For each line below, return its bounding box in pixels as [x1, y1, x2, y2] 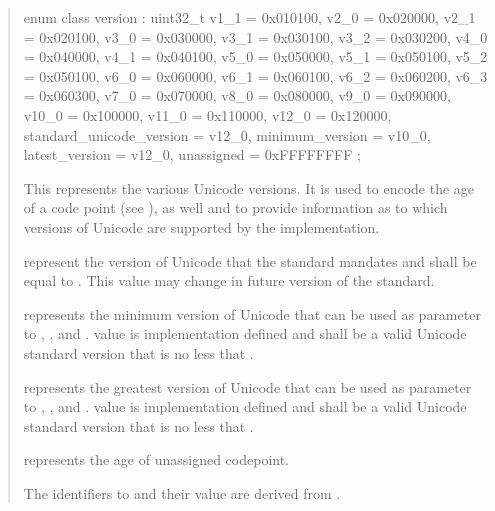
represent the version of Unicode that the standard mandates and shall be [23, 250, 477, 271]
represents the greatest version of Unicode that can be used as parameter [23, 376, 472, 397]
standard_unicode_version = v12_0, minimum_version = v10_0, [23, 124, 431, 145]
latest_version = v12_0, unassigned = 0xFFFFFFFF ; [23, 144, 361, 165]
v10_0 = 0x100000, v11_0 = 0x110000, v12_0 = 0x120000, [23, 104, 392, 125]
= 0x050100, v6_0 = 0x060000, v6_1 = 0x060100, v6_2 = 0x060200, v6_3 [23, 65, 488, 86]
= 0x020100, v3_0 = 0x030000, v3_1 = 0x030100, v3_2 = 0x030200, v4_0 [23, 26, 488, 47]
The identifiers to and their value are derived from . [23, 482, 341, 503]
